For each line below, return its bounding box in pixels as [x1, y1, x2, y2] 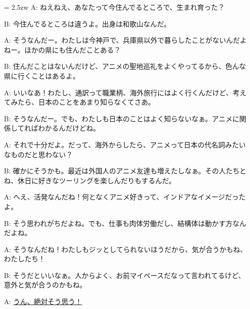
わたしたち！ [4, 253, 45, 264]
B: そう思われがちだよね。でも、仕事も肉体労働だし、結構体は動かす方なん [4, 218, 247, 228]
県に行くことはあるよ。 [4, 70, 80, 81]
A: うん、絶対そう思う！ [4, 296, 83, 307]
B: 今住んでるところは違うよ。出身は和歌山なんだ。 [4, 18, 171, 28]
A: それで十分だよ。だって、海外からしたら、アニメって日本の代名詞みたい [4, 139, 246, 149]
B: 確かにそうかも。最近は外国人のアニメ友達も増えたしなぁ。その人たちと [4, 166, 247, 176]
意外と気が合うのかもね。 [4, 280, 86, 290]
